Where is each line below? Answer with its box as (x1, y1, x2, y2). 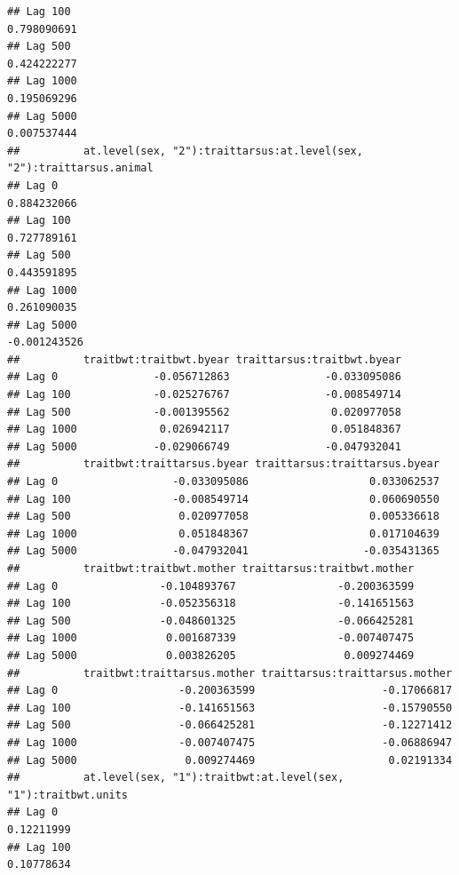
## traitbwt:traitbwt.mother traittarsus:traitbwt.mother (7, 562, 415, 575)
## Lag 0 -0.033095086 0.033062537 (7, 475, 439, 489)
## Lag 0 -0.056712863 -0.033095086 (7, 370, 401, 384)
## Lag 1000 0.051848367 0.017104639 (7, 527, 439, 540)
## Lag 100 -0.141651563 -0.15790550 (7, 701, 453, 714)
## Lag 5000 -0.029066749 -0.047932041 (7, 440, 401, 453)
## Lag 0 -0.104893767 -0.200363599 (7, 579, 415, 593)
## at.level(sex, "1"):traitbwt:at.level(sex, (7, 771, 344, 784)
